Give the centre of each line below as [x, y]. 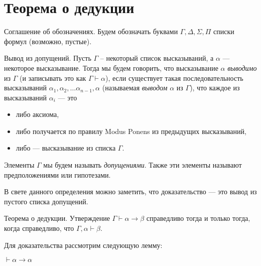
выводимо [242, 68]
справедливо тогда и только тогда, [198, 218]
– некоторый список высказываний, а [157, 58]
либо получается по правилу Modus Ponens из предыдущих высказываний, [131, 131]
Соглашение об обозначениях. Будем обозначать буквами [91, 31]
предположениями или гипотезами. [57, 174]
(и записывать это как [53, 78]
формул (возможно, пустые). [48, 41]
